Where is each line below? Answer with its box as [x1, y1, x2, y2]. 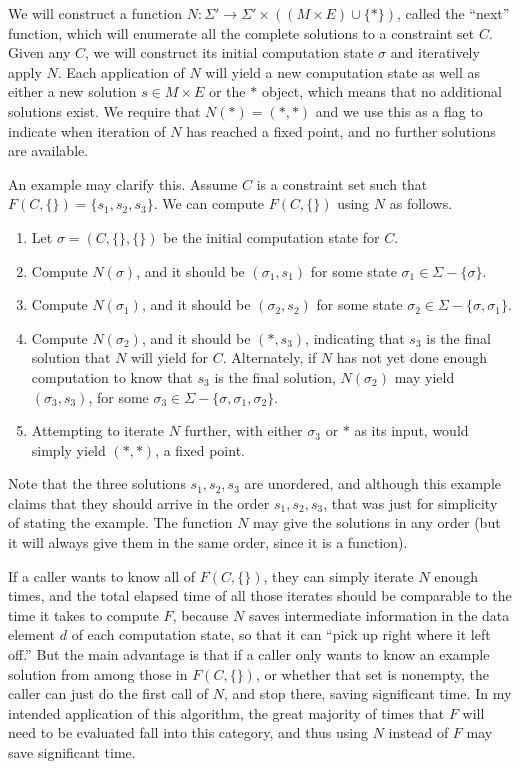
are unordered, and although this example [244, 473, 502, 494]
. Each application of [57, 61, 185, 82]
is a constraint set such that [256, 173, 428, 194]
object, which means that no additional [261, 81, 502, 102]
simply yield [31, 439, 106, 460]
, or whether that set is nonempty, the [255, 663, 490, 684]
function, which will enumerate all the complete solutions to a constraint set [8, 22, 475, 43]
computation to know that [31, 366, 193, 387]
